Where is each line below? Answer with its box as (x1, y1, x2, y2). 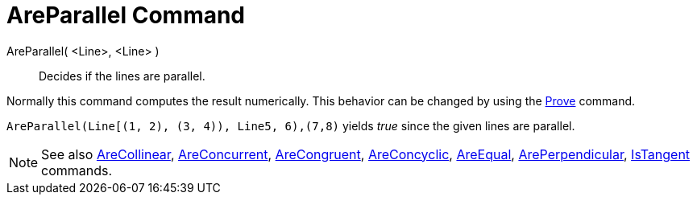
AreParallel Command (6, 2, 246, 29)
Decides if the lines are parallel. (39, 68, 205, 83)
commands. (41, 162, 113, 178)
